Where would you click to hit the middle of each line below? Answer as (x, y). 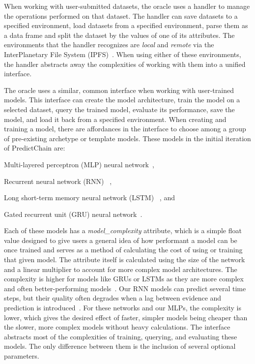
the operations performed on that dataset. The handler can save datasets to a (121, 15)
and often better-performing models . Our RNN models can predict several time (125, 288)
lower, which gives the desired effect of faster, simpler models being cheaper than (126, 317)
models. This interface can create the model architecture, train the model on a (122, 100)
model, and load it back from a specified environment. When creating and (115, 119)
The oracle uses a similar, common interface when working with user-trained (119, 90)
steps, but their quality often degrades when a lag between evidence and (113, 298)
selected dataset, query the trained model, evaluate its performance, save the (119, 109)
